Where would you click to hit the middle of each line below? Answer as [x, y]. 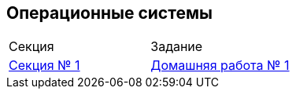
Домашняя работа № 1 [220, 66]
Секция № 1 [44, 66]
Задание [177, 47]
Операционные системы [109, 13]
